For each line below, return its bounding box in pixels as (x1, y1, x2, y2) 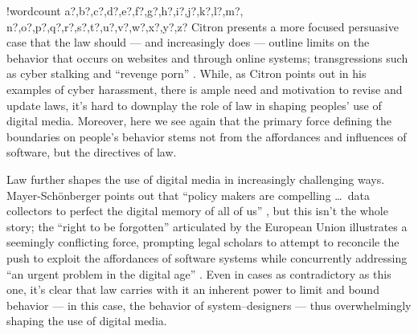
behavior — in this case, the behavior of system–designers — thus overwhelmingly (6, 296, 412, 313)
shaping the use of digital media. (6, 312, 167, 329)
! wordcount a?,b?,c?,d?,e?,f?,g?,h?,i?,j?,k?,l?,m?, (6, 2, 244, 18)
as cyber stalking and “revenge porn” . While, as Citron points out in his (6, 65, 367, 82)
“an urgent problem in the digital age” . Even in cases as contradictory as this (6, 265, 391, 282)
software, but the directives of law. (6, 144, 177, 161)
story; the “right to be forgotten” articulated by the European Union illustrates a (6, 218, 408, 234)
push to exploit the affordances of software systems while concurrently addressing (6, 249, 408, 266)
